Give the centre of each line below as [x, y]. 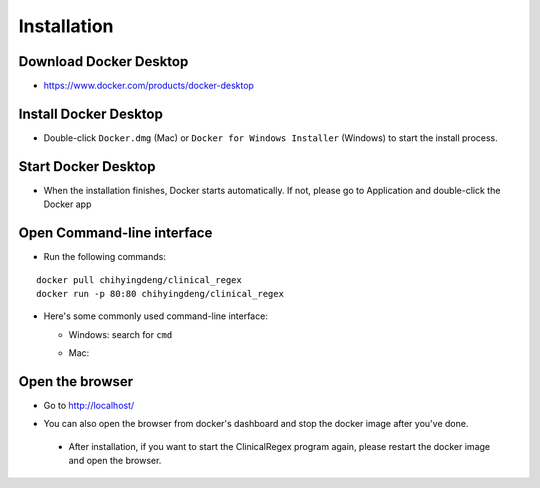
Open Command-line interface [115, 233]
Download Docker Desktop [103, 61]
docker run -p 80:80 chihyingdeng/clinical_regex [160, 293]
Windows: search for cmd [120, 334]
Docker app [67, 204]
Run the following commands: [105, 257]
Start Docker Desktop [87, 166]
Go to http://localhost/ [89, 406]
